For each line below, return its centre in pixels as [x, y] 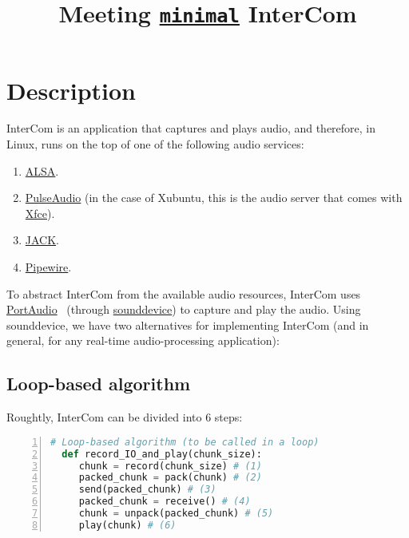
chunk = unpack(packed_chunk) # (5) [176, 514]
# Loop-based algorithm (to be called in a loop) [185, 442]
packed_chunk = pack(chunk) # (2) [170, 478]
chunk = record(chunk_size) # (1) [170, 466]
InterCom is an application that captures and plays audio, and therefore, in [191, 128]
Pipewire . [48, 267]
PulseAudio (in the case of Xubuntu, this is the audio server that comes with [214, 198]
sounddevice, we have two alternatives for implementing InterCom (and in [188, 324]
